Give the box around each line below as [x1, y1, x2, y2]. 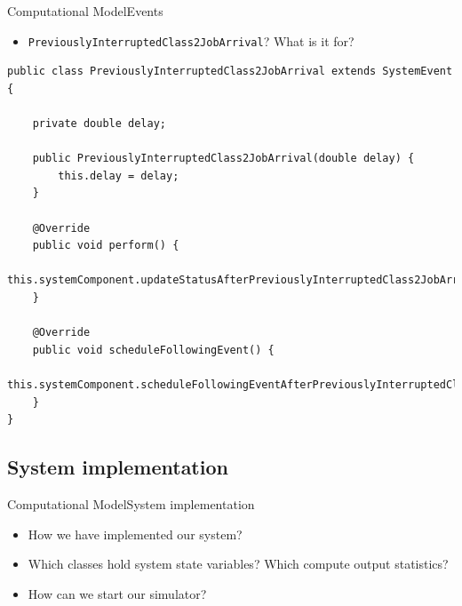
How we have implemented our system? [28, 524, 243, 543]
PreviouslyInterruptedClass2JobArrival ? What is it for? [28, 31, 354, 50]
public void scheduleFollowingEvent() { [32, 343, 275, 356]
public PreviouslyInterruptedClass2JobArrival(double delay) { [32, 152, 415, 165]
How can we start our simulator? [28, 584, 207, 602]
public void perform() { [32, 239, 179, 252]
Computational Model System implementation [7, 494, 255, 513]
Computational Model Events [7, 2, 163, 20]
